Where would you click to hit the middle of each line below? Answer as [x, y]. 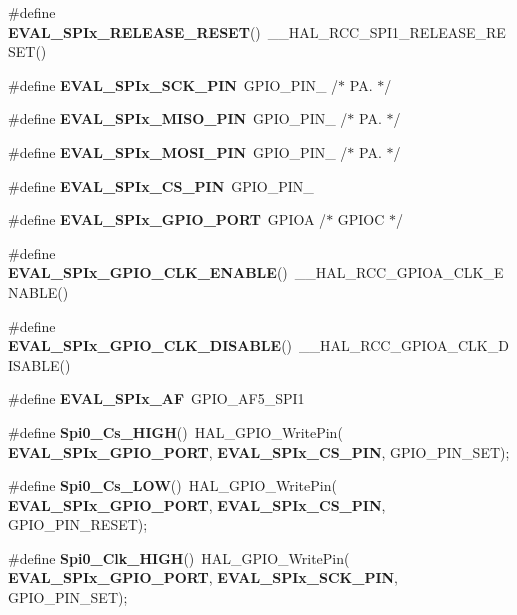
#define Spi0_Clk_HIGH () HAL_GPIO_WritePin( [179, 557]
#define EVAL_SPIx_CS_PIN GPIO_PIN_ [161, 185]
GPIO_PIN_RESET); [78, 524]
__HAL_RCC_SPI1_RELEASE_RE [386, 31]
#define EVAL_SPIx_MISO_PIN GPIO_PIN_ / [178, 118]
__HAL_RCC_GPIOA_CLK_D [404, 345]
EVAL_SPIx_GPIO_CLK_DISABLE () [150, 345]
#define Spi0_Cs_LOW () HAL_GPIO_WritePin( [172, 485]
